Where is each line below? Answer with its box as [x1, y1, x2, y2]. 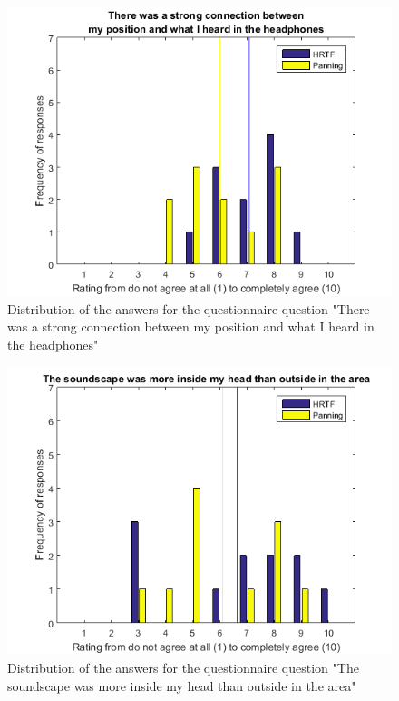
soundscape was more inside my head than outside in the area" [7, 676, 356, 695]
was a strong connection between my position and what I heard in [7, 317, 375, 336]
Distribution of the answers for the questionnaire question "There [7, 299, 370, 318]
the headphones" [7, 334, 99, 353]
